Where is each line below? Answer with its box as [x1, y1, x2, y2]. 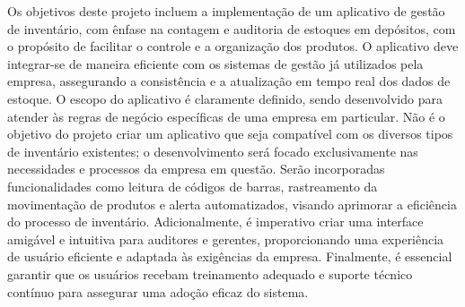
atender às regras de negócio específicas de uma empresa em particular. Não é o [7, 107, 445, 125]
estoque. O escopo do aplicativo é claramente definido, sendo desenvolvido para [7, 89, 443, 107]
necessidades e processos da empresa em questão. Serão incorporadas [7, 159, 385, 178]
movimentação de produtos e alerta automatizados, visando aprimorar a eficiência [7, 194, 457, 213]
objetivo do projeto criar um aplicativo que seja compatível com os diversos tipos [7, 124, 453, 143]
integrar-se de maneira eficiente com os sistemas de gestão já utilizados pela [7, 54, 424, 72]
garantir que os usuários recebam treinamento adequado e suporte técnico [7, 264, 413, 283]
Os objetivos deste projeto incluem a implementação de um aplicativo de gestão [7, 2, 445, 20]
